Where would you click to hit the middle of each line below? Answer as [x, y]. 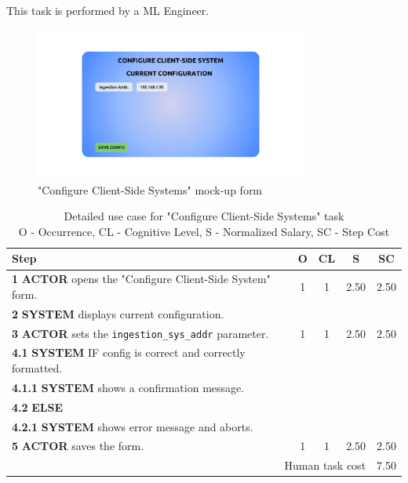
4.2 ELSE [38, 407]
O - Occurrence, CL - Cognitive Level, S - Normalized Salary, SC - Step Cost [204, 231]
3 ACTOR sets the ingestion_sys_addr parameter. [140, 333]
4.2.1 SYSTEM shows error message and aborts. [133, 426]
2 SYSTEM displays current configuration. [118, 313]
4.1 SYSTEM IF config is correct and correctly [129, 352]
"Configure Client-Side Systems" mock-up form [150, 189]
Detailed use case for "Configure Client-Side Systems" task [204, 216]
